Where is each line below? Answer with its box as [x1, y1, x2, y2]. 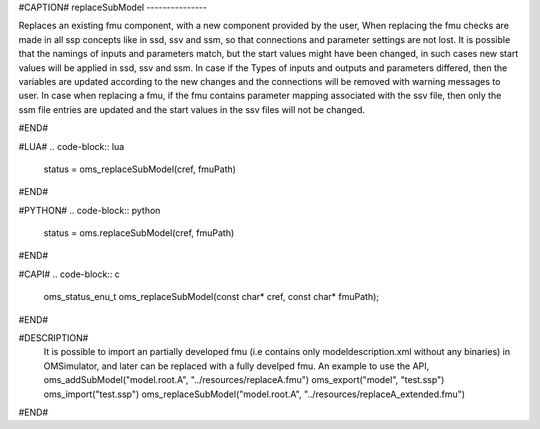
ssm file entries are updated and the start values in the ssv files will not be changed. [18, 103, 365, 115]
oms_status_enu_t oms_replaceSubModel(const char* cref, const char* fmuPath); [43, 291, 380, 303]
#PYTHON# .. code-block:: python [18, 204, 161, 216]
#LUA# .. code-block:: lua [18, 140, 125, 152]
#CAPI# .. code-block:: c [18, 268, 120, 280]
